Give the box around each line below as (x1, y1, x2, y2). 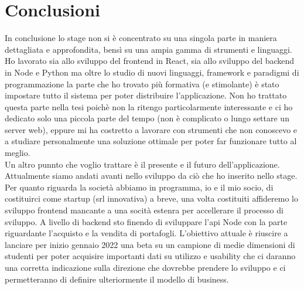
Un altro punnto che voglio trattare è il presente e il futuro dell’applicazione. (5, 158, 280, 170)
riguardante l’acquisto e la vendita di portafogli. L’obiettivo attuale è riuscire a (5, 227, 288, 239)
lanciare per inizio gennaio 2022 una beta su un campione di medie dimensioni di (5, 238, 295, 250)
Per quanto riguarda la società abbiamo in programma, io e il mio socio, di (5, 181, 274, 193)
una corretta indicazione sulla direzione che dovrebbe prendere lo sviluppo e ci (5, 261, 286, 273)
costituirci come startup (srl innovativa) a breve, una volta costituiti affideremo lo (5, 192, 298, 205)
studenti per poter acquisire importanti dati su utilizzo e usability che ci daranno (5, 250, 296, 262)
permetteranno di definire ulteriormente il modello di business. (5, 273, 229, 285)
